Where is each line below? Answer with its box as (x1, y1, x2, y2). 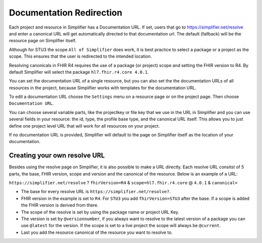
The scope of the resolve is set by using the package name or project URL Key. (21, 209, 180, 215)
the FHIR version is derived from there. (21, 202, 99, 208)
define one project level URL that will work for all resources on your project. (9, 123, 160, 129)
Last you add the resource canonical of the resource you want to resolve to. (21, 229, 173, 235)
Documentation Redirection (9, 7, 122, 18)
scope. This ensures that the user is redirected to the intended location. (9, 53, 152, 59)
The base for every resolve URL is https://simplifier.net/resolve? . (21, 189, 171, 194)
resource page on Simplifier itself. (9, 38, 77, 44)
